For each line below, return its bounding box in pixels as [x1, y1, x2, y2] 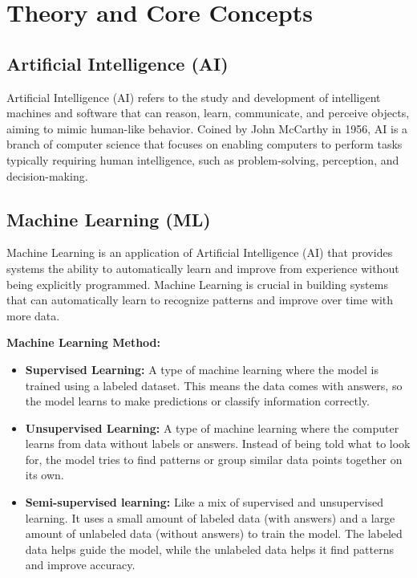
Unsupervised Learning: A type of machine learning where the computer [25, 419, 399, 436]
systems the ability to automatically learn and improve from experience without [6, 259, 399, 276]
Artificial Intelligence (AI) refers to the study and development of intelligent [6, 88, 381, 105]
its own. [25, 466, 64, 483]
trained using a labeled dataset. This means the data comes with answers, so [25, 377, 403, 393]
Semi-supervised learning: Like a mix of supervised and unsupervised [25, 494, 384, 511]
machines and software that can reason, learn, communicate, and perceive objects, [6, 104, 410, 121]
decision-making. [6, 167, 88, 184]
